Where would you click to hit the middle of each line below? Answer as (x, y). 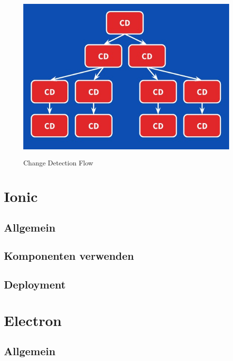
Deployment (35, 284)
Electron (33, 320)
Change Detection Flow (58, 163)
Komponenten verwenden (69, 256)
